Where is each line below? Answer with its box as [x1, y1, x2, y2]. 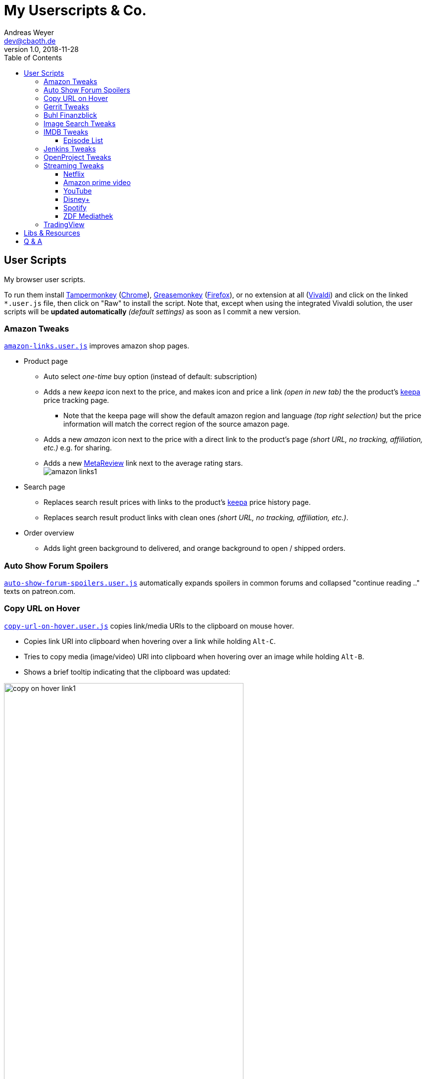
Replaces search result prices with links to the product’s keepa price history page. [44, 498, 311, 507]
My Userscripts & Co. [4, 2, 147, 19]
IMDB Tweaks [44, 127, 89, 136]
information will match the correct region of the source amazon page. [63, 420, 289, 429]
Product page [24, 357, 68, 366]
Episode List [63, 136, 103, 145]
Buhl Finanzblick [44, 110, 97, 119]
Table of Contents [4, 53, 62, 62]
